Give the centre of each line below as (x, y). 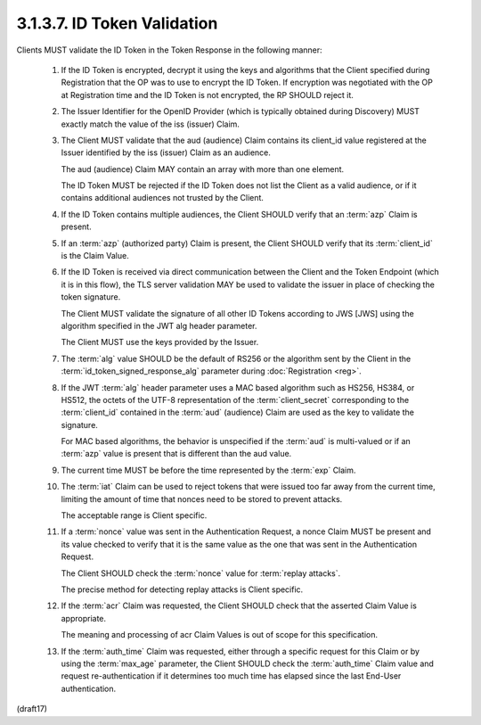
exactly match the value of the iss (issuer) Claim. (151, 124)
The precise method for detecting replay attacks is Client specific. (182, 589)
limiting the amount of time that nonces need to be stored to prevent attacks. (202, 498)
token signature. (91, 297)
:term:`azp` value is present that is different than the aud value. (176, 454)
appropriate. (84, 618)
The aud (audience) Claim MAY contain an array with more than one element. (203, 169)
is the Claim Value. (95, 256)
